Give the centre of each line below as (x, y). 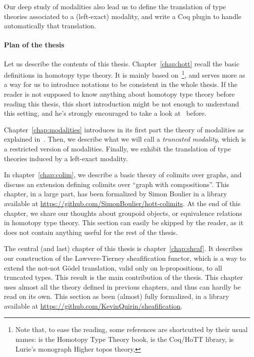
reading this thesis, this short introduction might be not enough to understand (122, 103)
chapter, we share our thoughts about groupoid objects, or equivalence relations (123, 213)
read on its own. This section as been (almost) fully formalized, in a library (116, 296)
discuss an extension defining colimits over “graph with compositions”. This (117, 184)
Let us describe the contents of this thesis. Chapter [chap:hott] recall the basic (122, 63)
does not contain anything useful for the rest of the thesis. (91, 232)
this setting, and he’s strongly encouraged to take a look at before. (105, 113)
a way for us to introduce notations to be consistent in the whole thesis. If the (121, 84)
